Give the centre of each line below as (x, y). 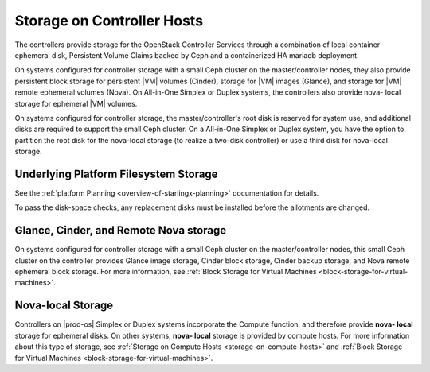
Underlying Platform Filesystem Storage (116, 174)
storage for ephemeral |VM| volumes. (76, 103)
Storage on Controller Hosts (109, 21)
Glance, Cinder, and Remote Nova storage (121, 231)
